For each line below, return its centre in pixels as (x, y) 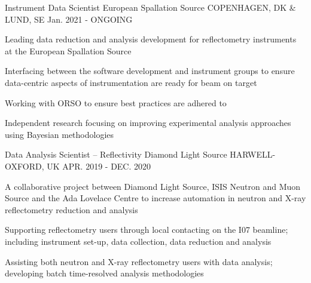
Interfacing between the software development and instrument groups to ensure (150, 71)
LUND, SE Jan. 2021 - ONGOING (69, 19)
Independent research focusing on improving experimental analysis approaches (148, 123)
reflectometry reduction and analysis (71, 209)
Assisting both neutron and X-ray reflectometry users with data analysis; (139, 261)
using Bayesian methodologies (60, 134)
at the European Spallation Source (68, 50)
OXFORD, (25, 166)
